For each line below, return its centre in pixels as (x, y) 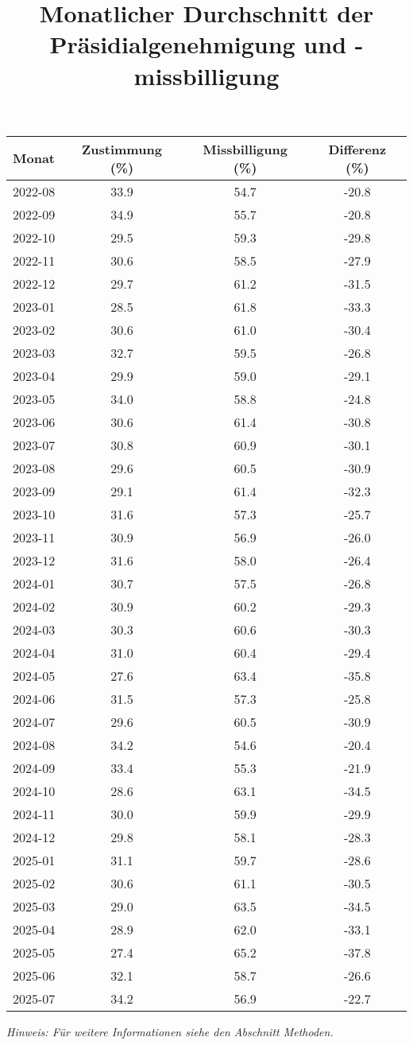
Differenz (357, 149)
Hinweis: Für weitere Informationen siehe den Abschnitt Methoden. (170, 1031)
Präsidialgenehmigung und (198, 44)
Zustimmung (122, 149)
